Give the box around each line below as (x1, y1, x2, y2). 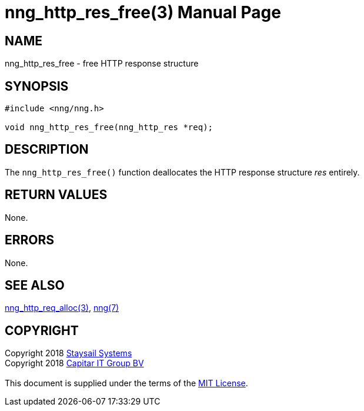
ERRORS (5, 233, 55, 248)
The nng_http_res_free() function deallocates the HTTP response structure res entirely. (5, 167, 360, 177)
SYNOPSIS (5, 78, 69, 94)
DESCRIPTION (5, 142, 89, 157)
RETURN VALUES (5, 187, 108, 203)
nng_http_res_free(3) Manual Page (5, 2, 281, 22)
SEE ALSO (5, 277, 65, 293)
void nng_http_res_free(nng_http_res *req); (5, 122, 213, 132)
